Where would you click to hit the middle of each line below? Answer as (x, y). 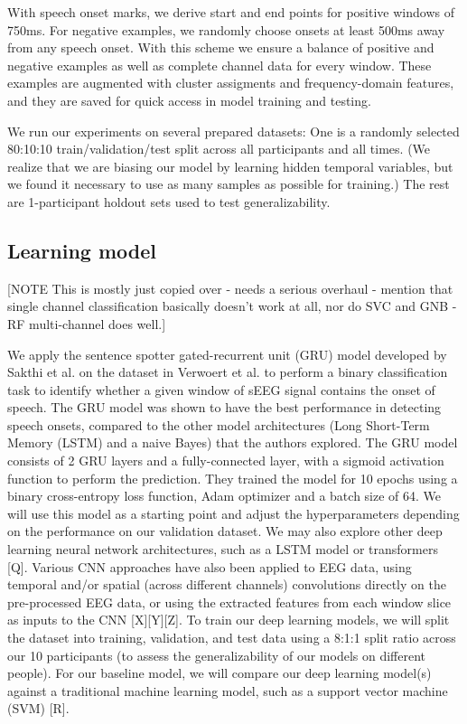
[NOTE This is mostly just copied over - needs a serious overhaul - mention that (230, 288)
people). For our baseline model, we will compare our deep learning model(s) (219, 673)
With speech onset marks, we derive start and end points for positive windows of (231, 12)
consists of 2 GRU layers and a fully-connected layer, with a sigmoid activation (226, 461)
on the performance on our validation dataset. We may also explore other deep (225, 531)
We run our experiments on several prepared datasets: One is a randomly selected (233, 131)
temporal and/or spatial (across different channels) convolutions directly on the (227, 584)
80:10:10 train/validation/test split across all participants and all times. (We (219, 149)
